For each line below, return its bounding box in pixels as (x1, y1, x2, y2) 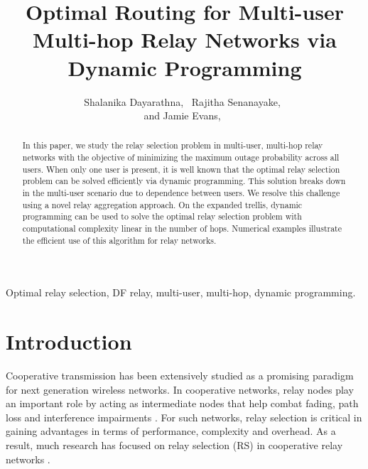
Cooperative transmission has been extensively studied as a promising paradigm (6, 368, 354, 383)
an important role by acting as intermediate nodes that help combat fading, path (6, 396, 359, 411)
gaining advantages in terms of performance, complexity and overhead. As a (6, 424, 336, 438)
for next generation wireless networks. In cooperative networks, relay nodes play (6, 382, 354, 397)
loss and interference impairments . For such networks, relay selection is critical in (6, 409, 362, 424)
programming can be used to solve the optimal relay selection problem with (22, 210, 302, 222)
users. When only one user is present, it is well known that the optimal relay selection (22, 163, 340, 175)
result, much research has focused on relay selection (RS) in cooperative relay (6, 438, 343, 453)
